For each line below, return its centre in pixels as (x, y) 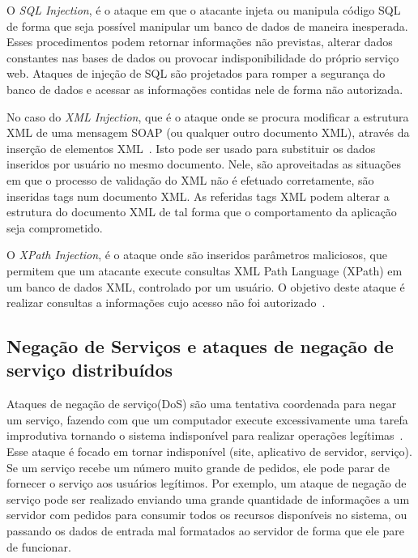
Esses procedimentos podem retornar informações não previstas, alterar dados (200, 42)
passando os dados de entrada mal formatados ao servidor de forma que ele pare (206, 531)
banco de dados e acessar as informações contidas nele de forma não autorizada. (205, 89)
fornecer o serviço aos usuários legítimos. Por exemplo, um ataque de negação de (207, 483)
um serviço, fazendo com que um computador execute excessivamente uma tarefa (207, 419)
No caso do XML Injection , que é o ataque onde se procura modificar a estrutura (208, 116)
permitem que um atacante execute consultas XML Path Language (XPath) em (205, 270)
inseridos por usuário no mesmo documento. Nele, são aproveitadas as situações (204, 164)
